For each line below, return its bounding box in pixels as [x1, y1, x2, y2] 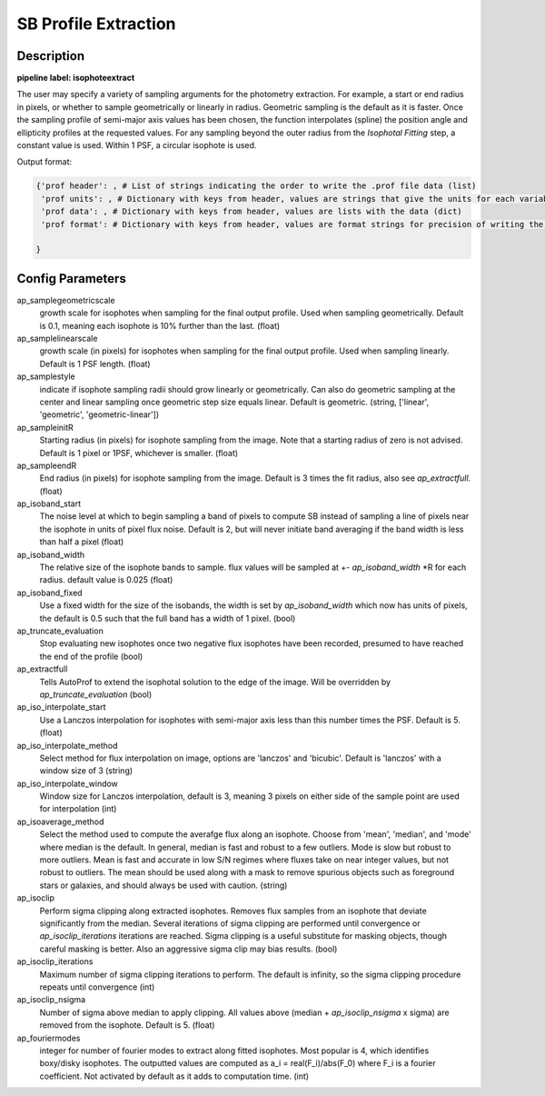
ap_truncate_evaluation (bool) [39, 689, 153, 700]
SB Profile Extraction [16, 14, 176, 34]
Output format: [16, 156, 73, 167]
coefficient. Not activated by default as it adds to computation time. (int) [39, 1071, 309, 1081]
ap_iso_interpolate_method [16, 740, 118, 751]
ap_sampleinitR [16, 422, 74, 433]
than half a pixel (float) [39, 536, 124, 547]
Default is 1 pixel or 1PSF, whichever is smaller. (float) [39, 447, 239, 458]
